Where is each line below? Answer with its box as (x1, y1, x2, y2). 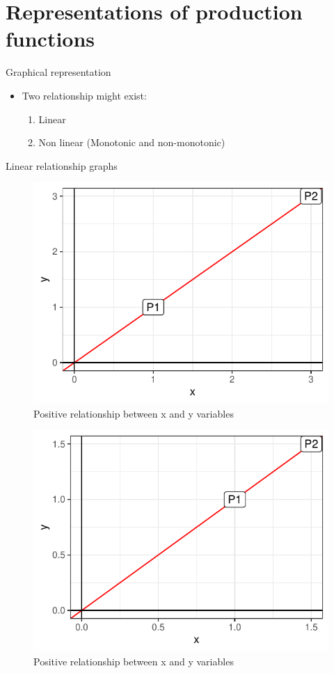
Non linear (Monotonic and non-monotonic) (38, 135, 225, 150)
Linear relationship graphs (6, 158, 118, 173)
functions (6, 24, 95, 53)
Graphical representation (6, 65, 111, 79)
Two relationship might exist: (22, 88, 147, 102)
